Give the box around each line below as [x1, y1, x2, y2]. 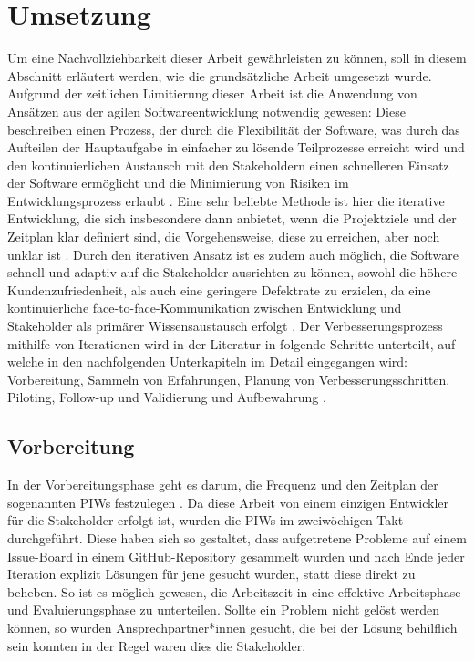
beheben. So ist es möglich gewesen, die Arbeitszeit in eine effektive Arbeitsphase [7, 582, 461, 601]
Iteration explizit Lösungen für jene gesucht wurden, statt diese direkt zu [7, 564, 416, 584]
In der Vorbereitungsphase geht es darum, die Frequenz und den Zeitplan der [7, 475, 438, 494]
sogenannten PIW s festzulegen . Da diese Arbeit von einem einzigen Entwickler [7, 492, 448, 511]
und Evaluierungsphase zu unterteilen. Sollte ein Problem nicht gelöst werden [7, 600, 440, 619]
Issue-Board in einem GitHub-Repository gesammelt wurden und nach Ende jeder [7, 546, 465, 565]
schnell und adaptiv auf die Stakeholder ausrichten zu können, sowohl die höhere [7, 263, 458, 282]
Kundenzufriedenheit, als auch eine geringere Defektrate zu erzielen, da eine [7, 280, 431, 299]
